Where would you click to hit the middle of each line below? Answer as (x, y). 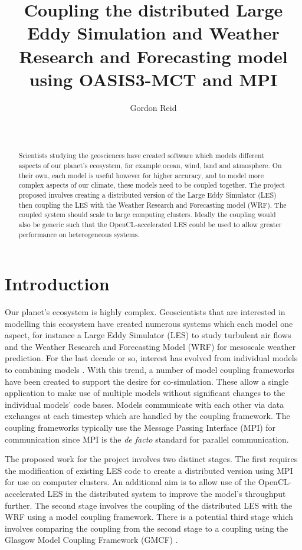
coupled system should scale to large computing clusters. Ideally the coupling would (147, 215)
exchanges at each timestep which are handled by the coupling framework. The (147, 416)
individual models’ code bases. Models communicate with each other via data (145, 404)
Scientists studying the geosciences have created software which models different (141, 155)
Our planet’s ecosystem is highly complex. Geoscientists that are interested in (145, 312)
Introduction (57, 284)
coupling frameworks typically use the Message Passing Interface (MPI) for (140, 428)
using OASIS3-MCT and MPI (153, 79)
